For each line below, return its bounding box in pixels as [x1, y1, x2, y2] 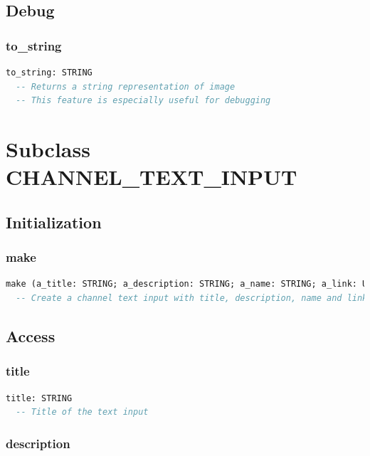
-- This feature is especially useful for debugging [16, 95, 271, 106]
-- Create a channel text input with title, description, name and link [16, 292, 368, 303]
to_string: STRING [6, 68, 92, 78]
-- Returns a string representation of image [16, 81, 236, 92]
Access [6, 324, 55, 346]
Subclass [6, 134, 90, 163]
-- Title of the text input [16, 407, 149, 418]
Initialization [6, 211, 102, 233]
